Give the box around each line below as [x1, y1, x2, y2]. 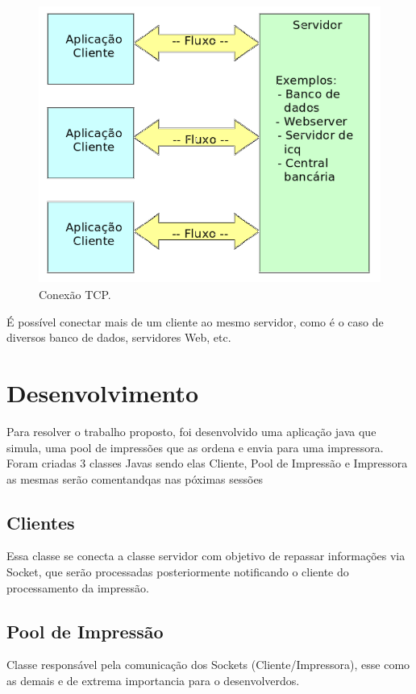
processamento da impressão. [6, 579, 149, 596]
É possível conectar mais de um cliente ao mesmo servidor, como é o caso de [6, 313, 384, 330]
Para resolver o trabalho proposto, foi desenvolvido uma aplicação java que [6, 422, 376, 439]
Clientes [6, 509, 75, 534]
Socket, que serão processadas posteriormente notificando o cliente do [6, 563, 349, 580]
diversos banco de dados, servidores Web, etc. [6, 329, 231, 346]
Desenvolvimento [6, 376, 199, 409]
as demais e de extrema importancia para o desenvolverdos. [6, 672, 300, 689]
